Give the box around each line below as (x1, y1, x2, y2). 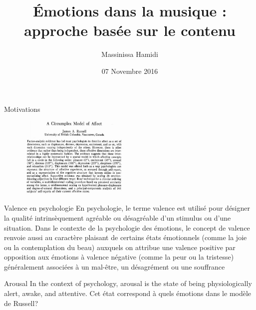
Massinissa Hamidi (101, 49, 158, 59)
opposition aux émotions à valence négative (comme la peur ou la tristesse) (4, 252, 234, 262)
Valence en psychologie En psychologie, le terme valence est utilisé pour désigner (4, 203, 250, 213)
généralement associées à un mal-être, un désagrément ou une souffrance (4, 261, 225, 272)
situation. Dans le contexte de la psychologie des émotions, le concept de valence (4, 222, 250, 233)
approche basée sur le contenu (24, 20, 236, 40)
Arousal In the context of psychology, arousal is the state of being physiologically (4, 278, 252, 289)
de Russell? (4, 298, 38, 308)
